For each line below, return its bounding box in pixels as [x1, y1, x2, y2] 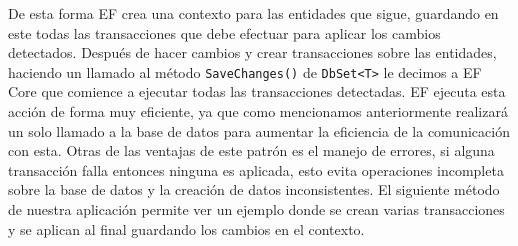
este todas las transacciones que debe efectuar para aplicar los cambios [8, 22, 441, 43]
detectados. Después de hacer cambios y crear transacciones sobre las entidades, [8, 42, 497, 63]
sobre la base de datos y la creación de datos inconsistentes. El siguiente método [8, 179, 500, 200]
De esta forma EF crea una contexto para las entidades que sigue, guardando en [8, 3, 499, 23]
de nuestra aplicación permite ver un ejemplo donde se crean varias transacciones [8, 199, 505, 219]
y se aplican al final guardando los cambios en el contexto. [8, 218, 365, 239]
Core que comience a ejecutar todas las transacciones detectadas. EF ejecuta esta [8, 81, 506, 102]
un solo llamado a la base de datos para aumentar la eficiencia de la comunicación [8, 120, 510, 141]
